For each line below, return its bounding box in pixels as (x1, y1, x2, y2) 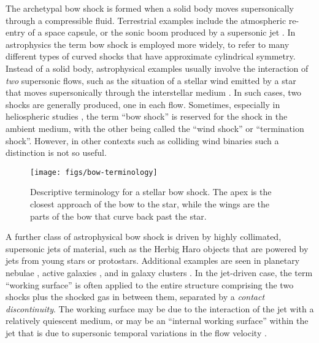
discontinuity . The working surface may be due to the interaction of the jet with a (6, 302, 314, 315)
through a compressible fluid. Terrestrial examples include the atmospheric (6, 13, 286, 26)
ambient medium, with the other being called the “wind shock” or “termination (6, 121, 304, 134)
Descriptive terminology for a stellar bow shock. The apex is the (30, 185, 272, 198)
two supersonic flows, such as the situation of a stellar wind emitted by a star (6, 74, 296, 87)
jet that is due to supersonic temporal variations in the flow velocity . (6, 326, 267, 339)
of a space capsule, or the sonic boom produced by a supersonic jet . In (28, 26, 296, 39)
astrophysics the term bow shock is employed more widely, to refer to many (6, 37, 290, 50)
